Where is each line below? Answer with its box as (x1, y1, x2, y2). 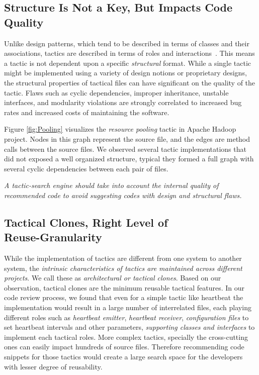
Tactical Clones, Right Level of (4, 214, 168, 230)
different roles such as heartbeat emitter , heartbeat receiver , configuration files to (4, 312, 249, 322)
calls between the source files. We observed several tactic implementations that (4, 143, 246, 154)
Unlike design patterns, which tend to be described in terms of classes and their (4, 38, 249, 48)
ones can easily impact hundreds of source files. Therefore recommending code (4, 341, 244, 352)
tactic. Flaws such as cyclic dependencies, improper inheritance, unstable (4, 87, 229, 98)
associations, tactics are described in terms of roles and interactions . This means (4, 48, 255, 58)
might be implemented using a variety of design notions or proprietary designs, (4, 67, 247, 78)
